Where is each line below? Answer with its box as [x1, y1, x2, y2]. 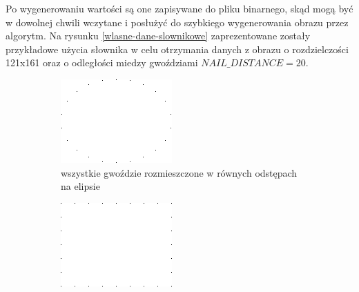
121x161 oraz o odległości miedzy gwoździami [6, 55, 198, 70]
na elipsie [61, 179, 100, 193]
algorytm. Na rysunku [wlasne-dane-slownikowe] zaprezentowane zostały [6, 28, 311, 43]
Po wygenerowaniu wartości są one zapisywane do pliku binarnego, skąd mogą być [6, 1, 353, 15]
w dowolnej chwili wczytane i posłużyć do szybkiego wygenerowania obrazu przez [6, 14, 349, 29]
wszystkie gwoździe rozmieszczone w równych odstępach [61, 165, 298, 179]
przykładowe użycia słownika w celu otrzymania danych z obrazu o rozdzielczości [6, 41, 349, 56]
